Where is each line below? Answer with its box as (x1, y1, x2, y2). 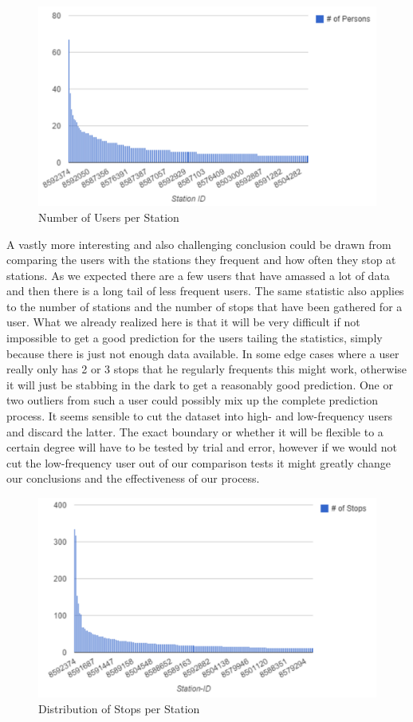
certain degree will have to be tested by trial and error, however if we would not (6, 439, 397, 456)
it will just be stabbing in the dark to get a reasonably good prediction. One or (6, 376, 393, 393)
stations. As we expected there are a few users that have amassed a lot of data (6, 266, 390, 283)
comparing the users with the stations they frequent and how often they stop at (6, 251, 396, 268)
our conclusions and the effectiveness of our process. (6, 470, 260, 487)
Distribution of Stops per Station (38, 700, 200, 716)
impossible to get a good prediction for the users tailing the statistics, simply (6, 329, 383, 346)
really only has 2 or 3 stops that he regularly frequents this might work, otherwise (6, 361, 407, 377)
